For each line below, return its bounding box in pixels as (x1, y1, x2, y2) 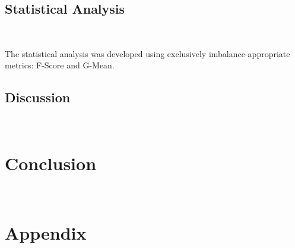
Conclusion (5, 150, 97, 175)
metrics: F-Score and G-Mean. (5, 59, 115, 71)
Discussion (5, 88, 71, 106)
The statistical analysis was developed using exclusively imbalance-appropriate (5, 47, 290, 59)
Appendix (5, 220, 87, 244)
